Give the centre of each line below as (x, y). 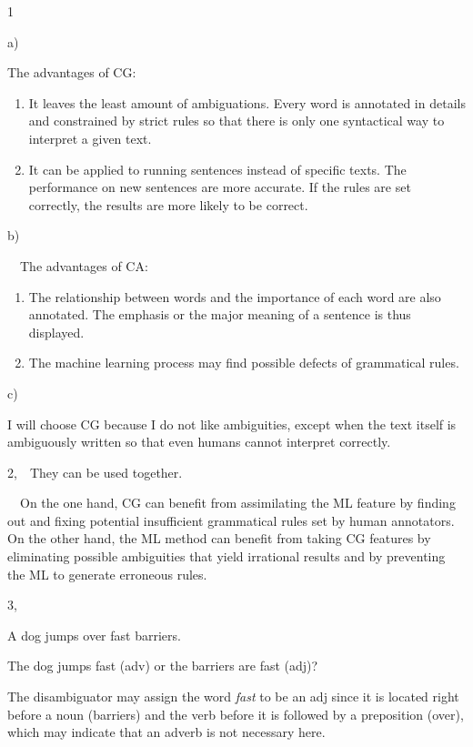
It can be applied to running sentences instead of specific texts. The (217, 169)
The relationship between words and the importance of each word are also (235, 296)
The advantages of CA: (84, 265)
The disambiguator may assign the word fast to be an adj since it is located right (233, 697)
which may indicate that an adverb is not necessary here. (166, 732)
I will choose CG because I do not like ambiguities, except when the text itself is (232, 424)
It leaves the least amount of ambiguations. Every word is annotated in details (247, 102)
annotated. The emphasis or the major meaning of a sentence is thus (220, 314)
